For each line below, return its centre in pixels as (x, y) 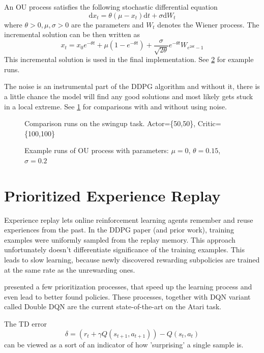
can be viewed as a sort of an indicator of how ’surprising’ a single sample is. (124, 344)
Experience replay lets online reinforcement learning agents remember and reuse (129, 219)
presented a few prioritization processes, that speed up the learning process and (128, 287)
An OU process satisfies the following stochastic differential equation (111, 7)
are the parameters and (107, 24)
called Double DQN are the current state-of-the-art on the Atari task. (113, 306)
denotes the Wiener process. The (208, 24)
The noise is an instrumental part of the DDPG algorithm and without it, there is (132, 86)
